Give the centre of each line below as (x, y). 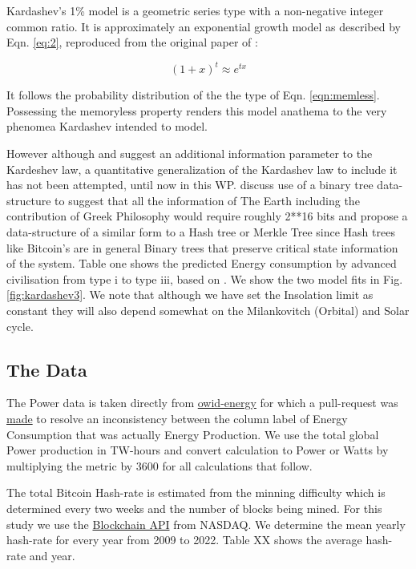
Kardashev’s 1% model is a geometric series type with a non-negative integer (195, 10)
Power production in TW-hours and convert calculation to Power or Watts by (198, 450)
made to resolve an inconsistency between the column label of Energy (177, 418)
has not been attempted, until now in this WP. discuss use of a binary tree (190, 185)
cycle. (20, 326)
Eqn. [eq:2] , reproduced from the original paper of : (132, 42)
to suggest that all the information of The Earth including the (207, 200)
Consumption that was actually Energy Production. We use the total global (193, 434)
